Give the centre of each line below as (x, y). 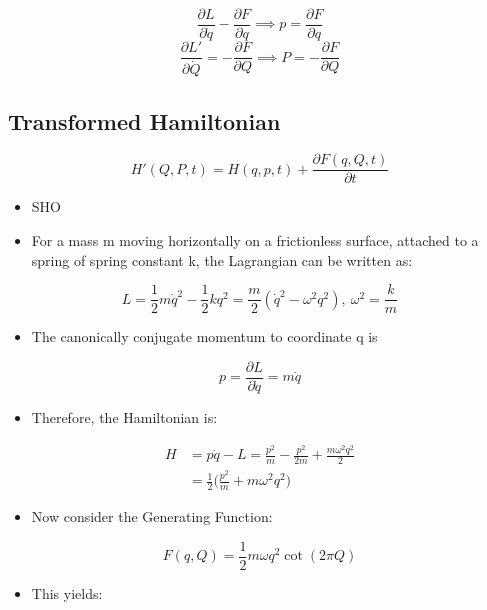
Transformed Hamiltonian (144, 120)
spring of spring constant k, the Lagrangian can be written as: (222, 259)
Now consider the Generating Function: (152, 516)
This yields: (67, 592)
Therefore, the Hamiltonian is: (124, 416)
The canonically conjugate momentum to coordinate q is (204, 336)
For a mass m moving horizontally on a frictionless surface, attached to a (255, 240)
